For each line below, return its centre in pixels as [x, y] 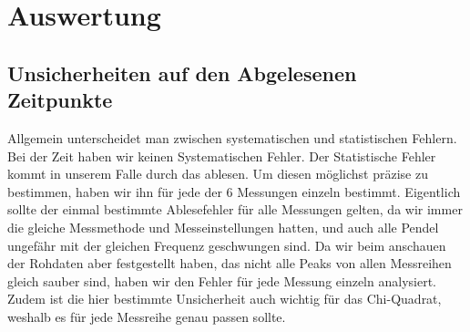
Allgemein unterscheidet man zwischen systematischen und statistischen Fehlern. [232, 137]
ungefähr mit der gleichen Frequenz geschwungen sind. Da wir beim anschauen [227, 245]
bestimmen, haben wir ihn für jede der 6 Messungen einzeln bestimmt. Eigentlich [234, 191]
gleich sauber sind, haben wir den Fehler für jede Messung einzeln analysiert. [222, 280]
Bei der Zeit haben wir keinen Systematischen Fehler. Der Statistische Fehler [222, 156]
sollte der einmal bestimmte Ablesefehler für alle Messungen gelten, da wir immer [235, 209]
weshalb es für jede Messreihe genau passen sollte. [147, 316]
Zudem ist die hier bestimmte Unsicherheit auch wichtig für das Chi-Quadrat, [225, 299]
